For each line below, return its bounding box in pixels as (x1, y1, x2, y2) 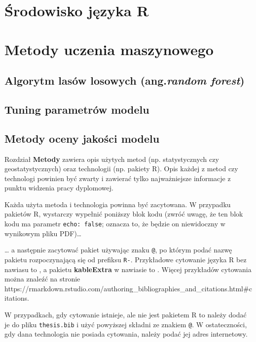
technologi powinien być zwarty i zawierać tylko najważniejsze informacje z (4, 173, 231, 183)
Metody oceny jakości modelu (4, 130, 160, 146)
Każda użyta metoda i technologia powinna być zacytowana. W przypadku (4, 199, 231, 209)
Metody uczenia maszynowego (4, 39, 214, 59)
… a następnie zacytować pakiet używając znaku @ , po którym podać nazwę (4, 245, 232, 255)
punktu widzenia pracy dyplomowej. (4, 183, 113, 193)
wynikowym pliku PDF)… (4, 228, 82, 238)
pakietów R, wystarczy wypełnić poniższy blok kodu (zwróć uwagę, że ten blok (4, 209, 243, 219)
